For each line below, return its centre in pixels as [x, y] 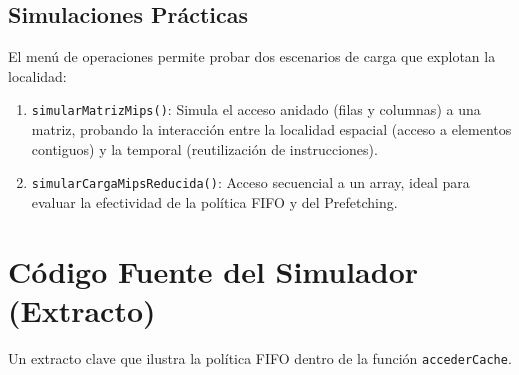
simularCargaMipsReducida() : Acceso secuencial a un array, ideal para [250, 182]
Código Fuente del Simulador [213, 270]
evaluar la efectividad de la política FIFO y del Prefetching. [214, 201]
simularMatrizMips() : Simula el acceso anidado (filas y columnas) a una [256, 109]
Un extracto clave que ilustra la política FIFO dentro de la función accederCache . [260, 357]
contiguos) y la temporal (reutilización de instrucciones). [204, 148]
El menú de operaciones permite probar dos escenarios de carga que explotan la [252, 56]
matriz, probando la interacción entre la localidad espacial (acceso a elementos [271, 129]
